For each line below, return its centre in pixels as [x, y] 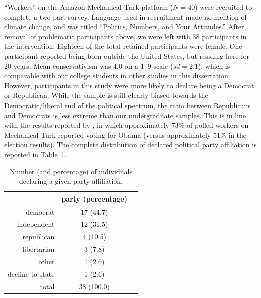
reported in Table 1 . [35, 154]
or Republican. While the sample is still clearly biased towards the [106, 95]
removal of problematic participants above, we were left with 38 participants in [125, 36]
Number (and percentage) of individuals [71, 171]
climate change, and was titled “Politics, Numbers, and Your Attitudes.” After [124, 26]
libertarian [38, 249]
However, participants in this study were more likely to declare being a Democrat [129, 85]
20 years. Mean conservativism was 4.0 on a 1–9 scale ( [89, 66]
